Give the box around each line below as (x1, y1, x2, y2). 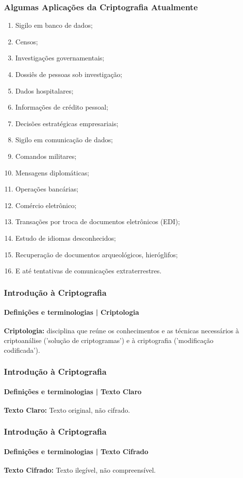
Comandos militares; (15, 151, 77, 161)
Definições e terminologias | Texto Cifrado (4, 446, 148, 456)
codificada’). (4, 344, 40, 355)
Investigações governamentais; (15, 53, 104, 63)
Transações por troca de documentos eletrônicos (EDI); (15, 216, 180, 227)
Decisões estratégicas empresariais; (15, 118, 119, 128)
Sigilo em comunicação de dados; (15, 134, 113, 145)
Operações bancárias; (15, 184, 79, 194)
